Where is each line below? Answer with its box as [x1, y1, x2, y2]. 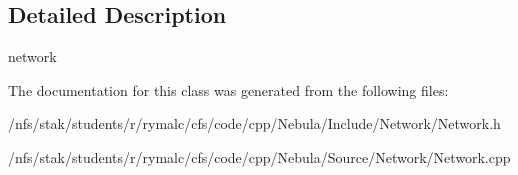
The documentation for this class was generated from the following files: [8, 79, 449, 100]
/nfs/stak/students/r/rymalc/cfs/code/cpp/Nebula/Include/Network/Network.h [8, 113, 501, 134]
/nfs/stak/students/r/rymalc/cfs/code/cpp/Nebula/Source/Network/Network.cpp [8, 146, 511, 167]
